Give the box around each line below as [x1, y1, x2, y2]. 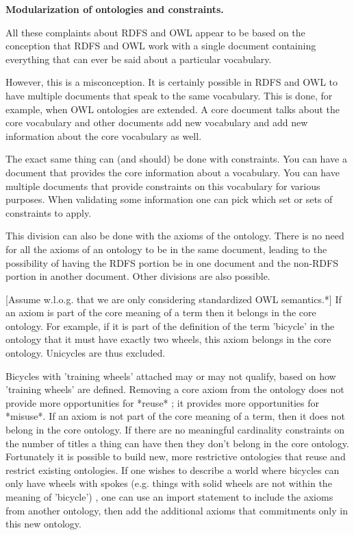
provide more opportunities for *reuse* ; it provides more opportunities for [5, 395, 320, 409]
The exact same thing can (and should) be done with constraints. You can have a [5, 152, 347, 166]
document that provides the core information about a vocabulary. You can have [5, 165, 340, 179]
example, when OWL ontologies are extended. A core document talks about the [5, 102, 340, 116]
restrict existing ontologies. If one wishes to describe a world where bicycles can [5, 462, 340, 477]
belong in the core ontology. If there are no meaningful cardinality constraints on [5, 423, 345, 437]
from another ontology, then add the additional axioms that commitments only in [5, 503, 348, 517]
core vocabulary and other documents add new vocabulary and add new [5, 115, 308, 130]
